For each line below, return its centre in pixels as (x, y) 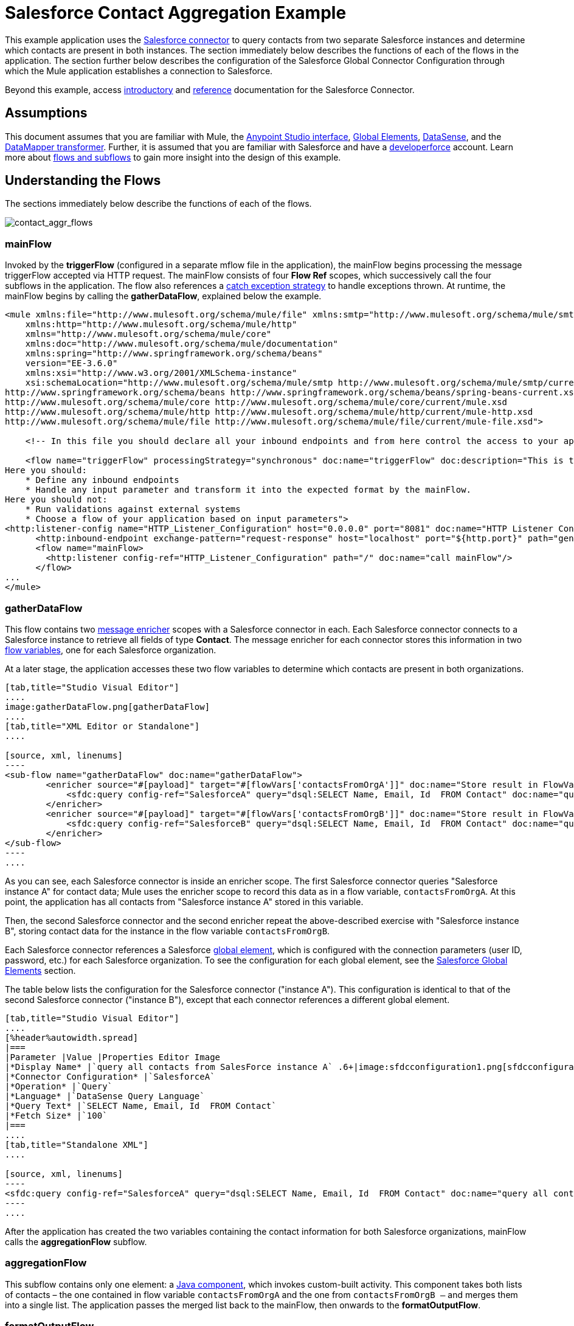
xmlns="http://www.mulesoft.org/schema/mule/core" (148, 334)
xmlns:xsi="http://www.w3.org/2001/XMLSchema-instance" (161, 373)
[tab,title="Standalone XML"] (77, 1144)
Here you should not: (56, 500)
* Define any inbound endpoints (102, 480)
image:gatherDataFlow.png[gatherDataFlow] (108, 706)
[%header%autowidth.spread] (72, 1037)
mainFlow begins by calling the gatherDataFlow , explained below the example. (163, 296)
